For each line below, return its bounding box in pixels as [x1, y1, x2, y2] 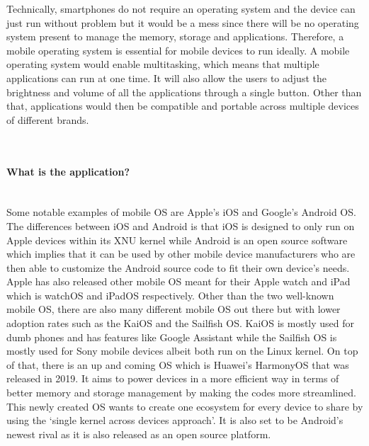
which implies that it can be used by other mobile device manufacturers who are [6, 246, 356, 261]
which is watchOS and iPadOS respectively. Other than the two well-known [6, 287, 334, 302]
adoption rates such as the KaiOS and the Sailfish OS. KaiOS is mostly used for [6, 316, 355, 331]
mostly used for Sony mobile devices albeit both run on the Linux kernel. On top [6, 343, 358, 358]
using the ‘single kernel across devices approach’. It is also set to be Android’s [6, 413, 344, 428]
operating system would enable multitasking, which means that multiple [6, 57, 319, 72]
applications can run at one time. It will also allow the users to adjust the [6, 70, 327, 85]
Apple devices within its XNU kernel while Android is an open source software [6, 232, 348, 247]
